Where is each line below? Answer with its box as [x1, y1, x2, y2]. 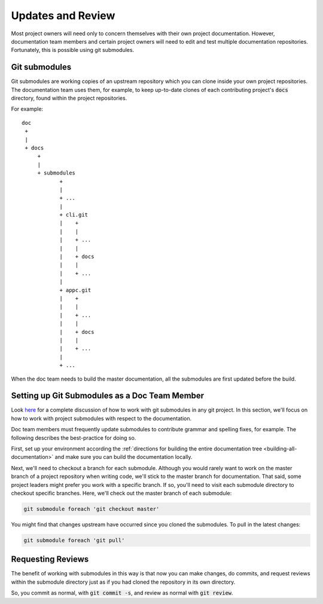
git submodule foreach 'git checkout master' [23, 505, 160, 512]
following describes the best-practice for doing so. [11, 434, 136, 441]
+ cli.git [59, 211, 89, 218]
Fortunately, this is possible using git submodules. [11, 47, 135, 54]
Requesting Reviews [11, 554, 89, 565]
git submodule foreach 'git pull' [23, 536, 125, 544]
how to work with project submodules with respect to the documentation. [11, 415, 191, 422]
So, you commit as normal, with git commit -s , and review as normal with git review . [11, 589, 233, 597]
